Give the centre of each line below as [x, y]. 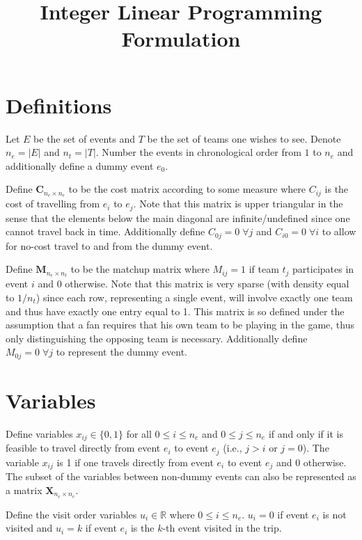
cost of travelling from [53, 204]
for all [139, 433]
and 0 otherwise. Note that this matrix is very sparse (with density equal [194, 284]
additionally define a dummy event [80, 165]
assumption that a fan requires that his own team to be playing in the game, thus [180, 325]
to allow [339, 231]
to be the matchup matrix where [140, 269]
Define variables [39, 433]
